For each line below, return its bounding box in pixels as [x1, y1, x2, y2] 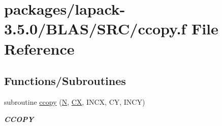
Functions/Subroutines [4, 73, 126, 89]
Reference [4, 38, 75, 59]
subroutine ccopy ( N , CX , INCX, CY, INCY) [4, 96, 145, 107]
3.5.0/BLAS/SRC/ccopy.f [4, 18, 186, 39]
